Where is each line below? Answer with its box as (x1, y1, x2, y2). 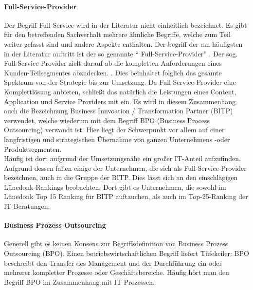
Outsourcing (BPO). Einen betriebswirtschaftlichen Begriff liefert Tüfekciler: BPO (4, 248, 249, 258)
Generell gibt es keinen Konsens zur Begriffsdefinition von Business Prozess (4, 238, 228, 249)
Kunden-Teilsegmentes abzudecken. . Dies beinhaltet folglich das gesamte (4, 67, 222, 77)
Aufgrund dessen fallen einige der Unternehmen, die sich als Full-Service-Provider (4, 163, 247, 173)
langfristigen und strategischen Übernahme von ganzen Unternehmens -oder (4, 134, 230, 144)
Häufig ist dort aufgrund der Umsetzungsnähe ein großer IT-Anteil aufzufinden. (4, 153, 241, 163)
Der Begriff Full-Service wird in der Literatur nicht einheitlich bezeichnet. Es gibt (4, 19, 247, 30)
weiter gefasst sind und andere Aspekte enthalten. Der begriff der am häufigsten (4, 38, 243, 49)
